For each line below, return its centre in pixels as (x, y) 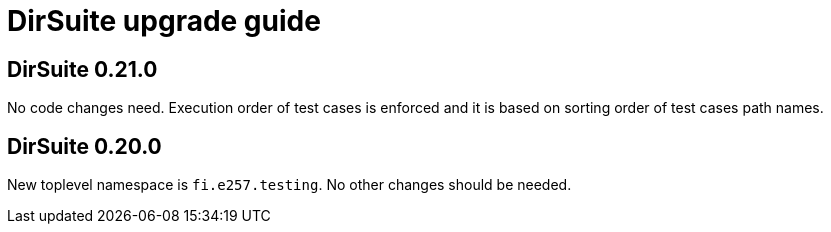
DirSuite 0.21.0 (82, 69)
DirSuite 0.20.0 (84, 146)
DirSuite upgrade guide (164, 21)
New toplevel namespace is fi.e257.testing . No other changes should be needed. (289, 185)
